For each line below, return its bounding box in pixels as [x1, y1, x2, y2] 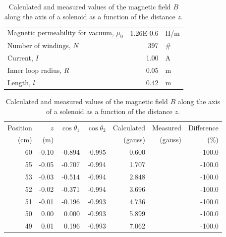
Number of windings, [7, 40, 71, 51]
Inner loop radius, [7, 65, 62, 75]
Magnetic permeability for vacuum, [7, 27, 114, 38]
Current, [7, 53, 33, 63]
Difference [188, 122, 219, 132]
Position [7, 122, 32, 132]
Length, [7, 77, 31, 88]
